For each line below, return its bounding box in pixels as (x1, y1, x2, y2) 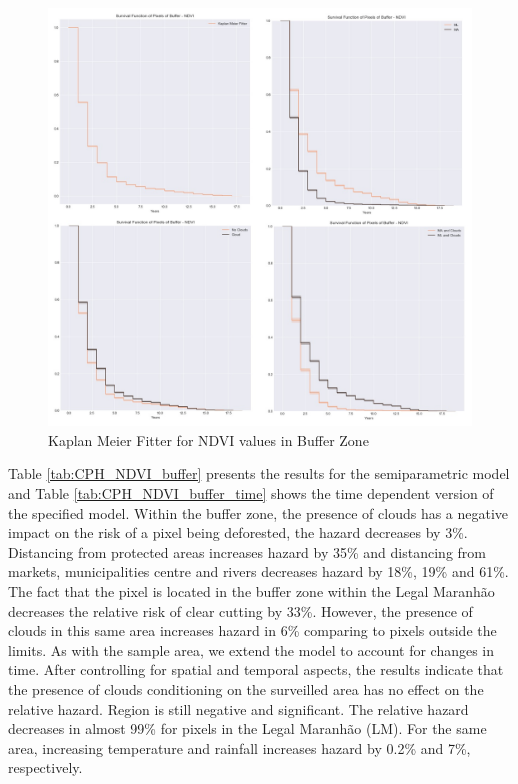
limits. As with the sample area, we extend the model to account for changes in (8, 639, 495, 660)
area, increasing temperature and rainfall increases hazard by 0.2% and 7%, (8, 737, 471, 758)
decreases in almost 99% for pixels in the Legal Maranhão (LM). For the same (8, 718, 487, 739)
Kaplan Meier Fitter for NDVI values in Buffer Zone (48, 429, 369, 450)
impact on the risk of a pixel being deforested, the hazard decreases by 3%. (8, 522, 468, 543)
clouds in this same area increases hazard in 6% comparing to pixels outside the (8, 620, 497, 641)
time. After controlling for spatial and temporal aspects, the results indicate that (8, 659, 504, 680)
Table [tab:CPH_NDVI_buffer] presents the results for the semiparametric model (8, 463, 510, 484)
